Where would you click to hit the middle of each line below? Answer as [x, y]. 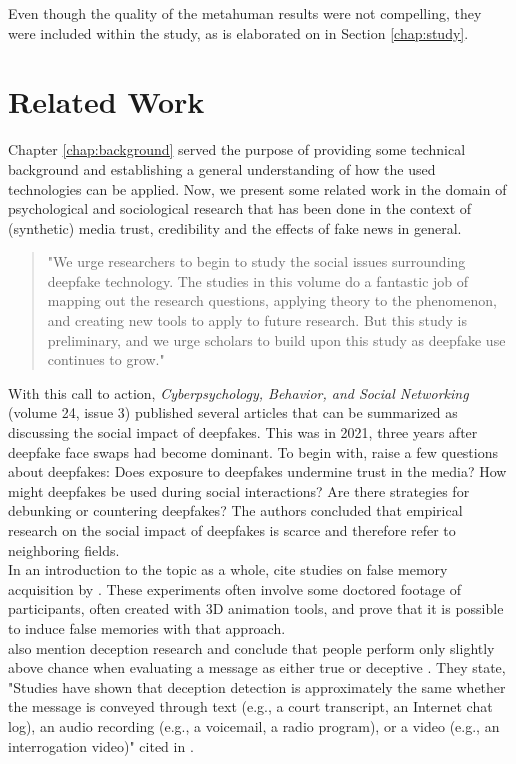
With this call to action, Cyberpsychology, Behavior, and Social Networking [238, 392]
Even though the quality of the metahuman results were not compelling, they [245, 13]
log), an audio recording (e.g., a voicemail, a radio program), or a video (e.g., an [254, 725]
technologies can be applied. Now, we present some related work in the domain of [257, 188]
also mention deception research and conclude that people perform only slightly [251, 647]
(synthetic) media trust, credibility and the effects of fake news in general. [235, 227]
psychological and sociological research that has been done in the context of [240, 208]
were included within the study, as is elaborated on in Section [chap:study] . [238, 32]
